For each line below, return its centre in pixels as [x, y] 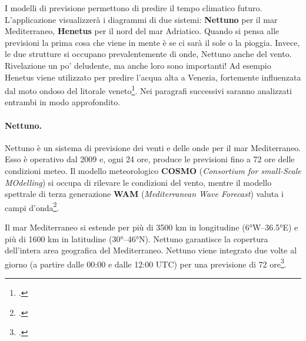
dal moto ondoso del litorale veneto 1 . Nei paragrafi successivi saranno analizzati [148, 90]
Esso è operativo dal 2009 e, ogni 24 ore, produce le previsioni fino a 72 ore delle [150, 159]
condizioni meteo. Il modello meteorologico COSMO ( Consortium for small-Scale [153, 170]
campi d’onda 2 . [32, 206]
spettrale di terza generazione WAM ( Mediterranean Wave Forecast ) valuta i [144, 194]
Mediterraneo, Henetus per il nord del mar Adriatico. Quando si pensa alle [142, 31]
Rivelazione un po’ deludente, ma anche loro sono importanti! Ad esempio [138, 65]
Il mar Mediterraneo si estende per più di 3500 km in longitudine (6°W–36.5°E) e [152, 227]
